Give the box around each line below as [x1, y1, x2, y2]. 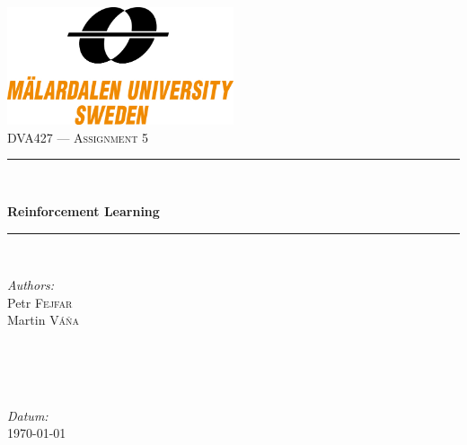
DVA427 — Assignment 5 [7, 127, 149, 146]
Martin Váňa [7, 310, 80, 329]
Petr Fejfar [7, 292, 73, 311]
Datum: [7, 406, 48, 424]
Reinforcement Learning [7, 201, 160, 220]
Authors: [7, 275, 55, 294]
